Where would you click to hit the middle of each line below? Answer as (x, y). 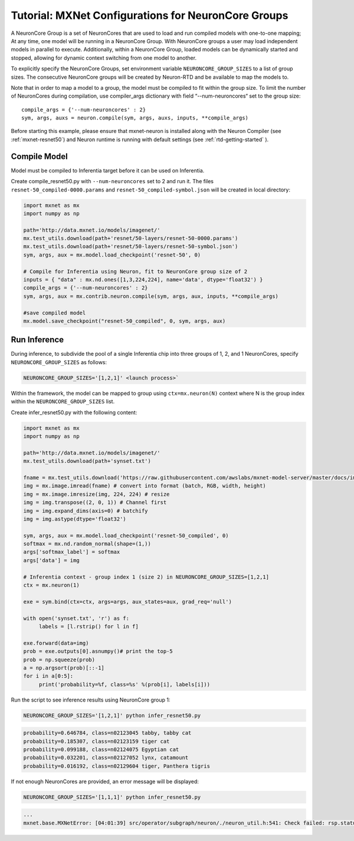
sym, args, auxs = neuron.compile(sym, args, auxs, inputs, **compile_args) (135, 118)
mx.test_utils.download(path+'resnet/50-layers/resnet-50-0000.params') (131, 238)
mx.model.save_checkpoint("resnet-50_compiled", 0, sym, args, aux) (124, 321)
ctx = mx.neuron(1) (51, 585)
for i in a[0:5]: (48, 676)
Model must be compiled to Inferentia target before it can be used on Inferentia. (108, 170)
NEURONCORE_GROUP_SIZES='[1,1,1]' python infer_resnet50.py (112, 797)
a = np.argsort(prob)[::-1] (64, 668)
